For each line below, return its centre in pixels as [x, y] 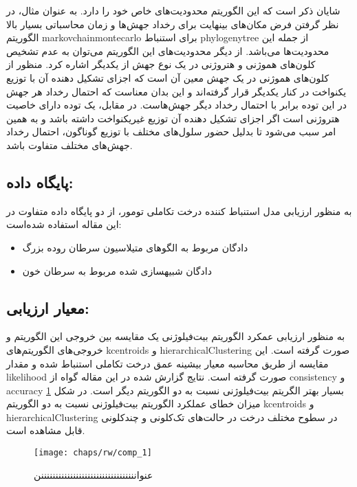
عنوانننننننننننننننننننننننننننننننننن [94, 474]
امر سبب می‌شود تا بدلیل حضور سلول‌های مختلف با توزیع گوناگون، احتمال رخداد [171, 132]
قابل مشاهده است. [46, 430]
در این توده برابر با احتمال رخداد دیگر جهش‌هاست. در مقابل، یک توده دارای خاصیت [176, 105]
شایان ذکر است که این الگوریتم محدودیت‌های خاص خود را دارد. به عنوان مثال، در [173, 10]
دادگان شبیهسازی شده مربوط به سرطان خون [117, 270]
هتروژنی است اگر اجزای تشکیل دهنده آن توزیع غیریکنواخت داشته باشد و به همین [173, 118]
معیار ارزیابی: [48, 307]
